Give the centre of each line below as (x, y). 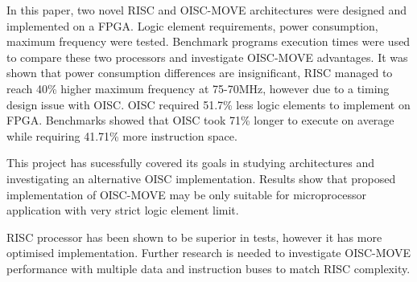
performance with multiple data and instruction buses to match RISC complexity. (208, 268)
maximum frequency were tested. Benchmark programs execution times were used (208, 41)
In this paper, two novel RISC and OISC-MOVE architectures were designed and (206, 10)
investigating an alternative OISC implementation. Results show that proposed (201, 178)
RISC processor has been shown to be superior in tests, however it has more (194, 237)
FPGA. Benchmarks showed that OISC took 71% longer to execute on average (200, 120)
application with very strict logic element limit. (123, 210)
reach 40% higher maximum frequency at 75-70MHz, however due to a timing (198, 88)
